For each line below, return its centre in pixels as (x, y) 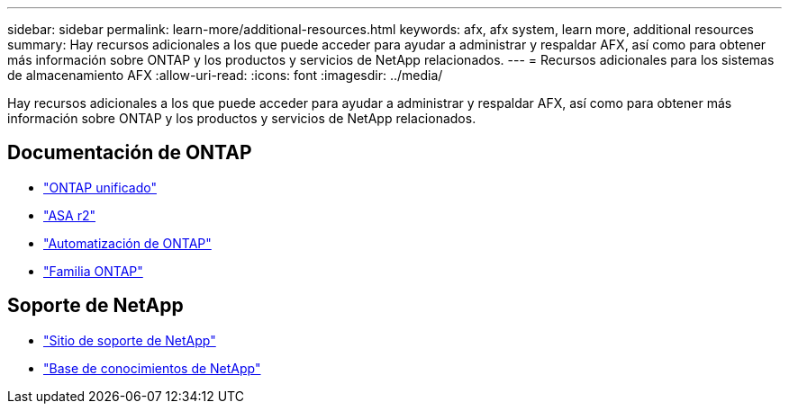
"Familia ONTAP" (93, 271)
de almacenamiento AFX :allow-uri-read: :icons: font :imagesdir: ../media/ (225, 75)
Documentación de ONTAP (130, 153)
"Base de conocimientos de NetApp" (152, 368)
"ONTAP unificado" (100, 187)
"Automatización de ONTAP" (127, 243)
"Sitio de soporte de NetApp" (130, 340)
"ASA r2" (69, 215)
